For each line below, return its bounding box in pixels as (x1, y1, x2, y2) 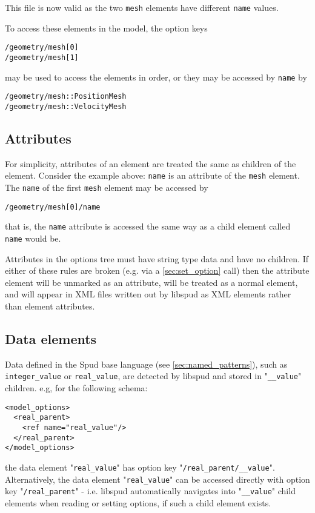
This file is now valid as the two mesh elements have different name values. (5, 1, 279, 13)
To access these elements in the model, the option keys (5, 21, 208, 34)
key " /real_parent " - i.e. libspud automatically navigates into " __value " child (5, 485, 296, 497)
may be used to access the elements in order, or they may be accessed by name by (5, 70, 307, 83)
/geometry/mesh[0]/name (5, 202, 101, 211)
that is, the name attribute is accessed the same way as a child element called (5, 220, 291, 233)
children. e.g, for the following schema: (5, 382, 148, 394)
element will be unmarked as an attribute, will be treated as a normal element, (5, 276, 298, 288)
